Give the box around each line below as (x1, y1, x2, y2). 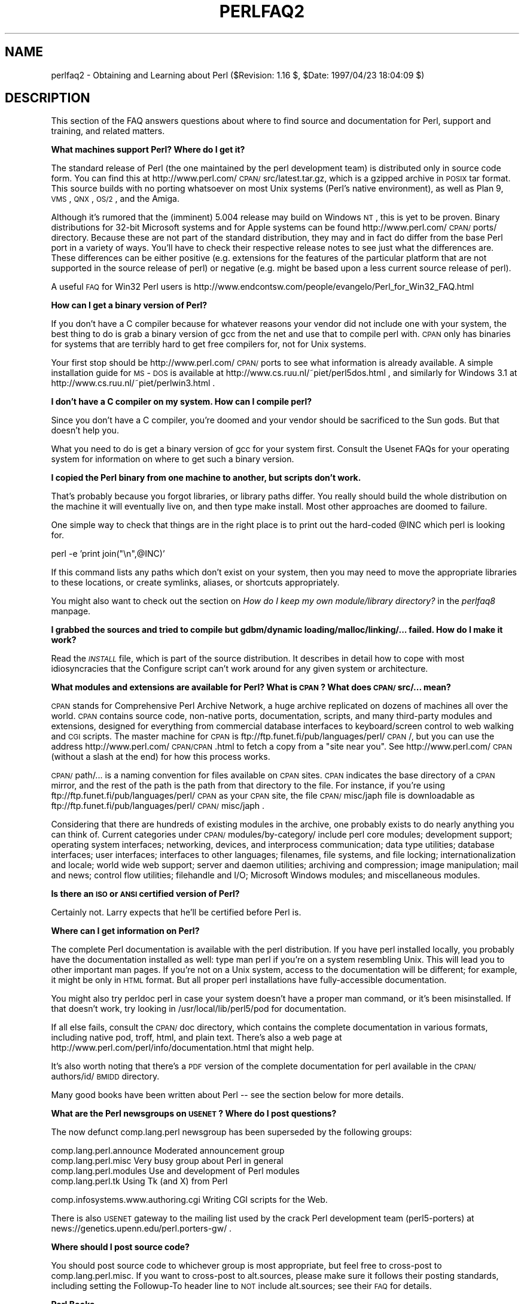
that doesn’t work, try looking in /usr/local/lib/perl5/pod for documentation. (51, 1003, 346, 1014)
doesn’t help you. (51, 425, 119, 436)
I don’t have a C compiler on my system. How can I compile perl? (51, 396, 312, 407)
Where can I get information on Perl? (51, 926, 200, 936)
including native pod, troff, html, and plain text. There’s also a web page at (51, 1032, 342, 1043)
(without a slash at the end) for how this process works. (51, 751, 270, 762)
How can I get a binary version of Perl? (51, 300, 208, 311)
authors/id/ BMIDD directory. (51, 1071, 160, 1082)
